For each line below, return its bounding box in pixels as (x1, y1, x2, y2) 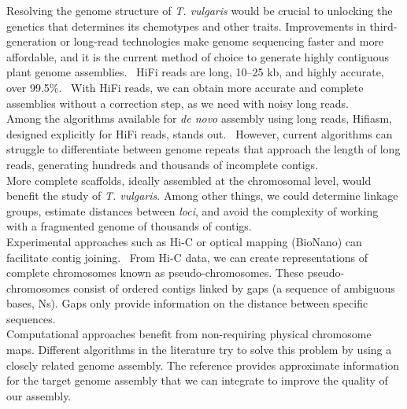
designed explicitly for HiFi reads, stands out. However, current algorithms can (6, 125, 393, 142)
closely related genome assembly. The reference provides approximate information (6, 356, 400, 373)
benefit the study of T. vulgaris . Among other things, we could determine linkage (6, 187, 398, 204)
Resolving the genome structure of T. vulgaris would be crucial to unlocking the (6, 2, 393, 18)
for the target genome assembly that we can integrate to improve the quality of (6, 372, 388, 389)
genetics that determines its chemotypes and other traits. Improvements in (6, 17, 366, 34)
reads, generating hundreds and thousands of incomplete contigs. (6, 156, 319, 172)
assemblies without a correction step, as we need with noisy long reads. (6, 94, 349, 111)
